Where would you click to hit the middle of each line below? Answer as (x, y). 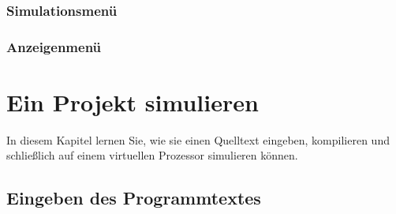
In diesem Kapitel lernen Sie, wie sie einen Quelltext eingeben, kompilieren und (198, 139)
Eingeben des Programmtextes (134, 198)
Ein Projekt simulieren (133, 101)
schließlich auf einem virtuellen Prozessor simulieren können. (152, 155)
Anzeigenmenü (54, 46)
